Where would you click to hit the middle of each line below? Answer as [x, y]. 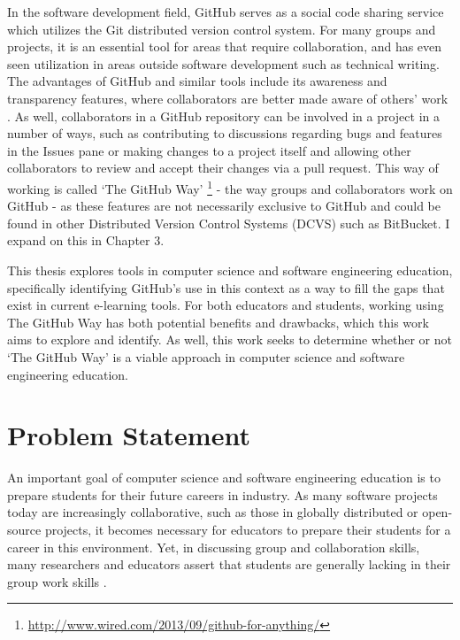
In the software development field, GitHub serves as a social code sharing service [226, 12]
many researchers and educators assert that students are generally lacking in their [229, 564]
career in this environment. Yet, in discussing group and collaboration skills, [214, 547]
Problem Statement [129, 435]
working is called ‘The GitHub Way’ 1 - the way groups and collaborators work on [230, 187]
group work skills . [57, 581]
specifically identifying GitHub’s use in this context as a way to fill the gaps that [226, 287]
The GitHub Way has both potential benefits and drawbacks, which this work [218, 322]
